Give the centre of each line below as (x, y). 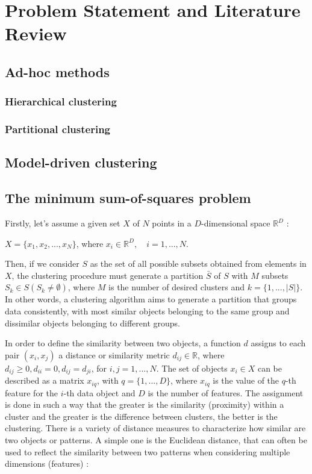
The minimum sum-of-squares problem (128, 198)
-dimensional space (236, 223)
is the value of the (246, 380)
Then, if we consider (42, 264)
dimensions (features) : (47, 463)
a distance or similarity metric (114, 354)
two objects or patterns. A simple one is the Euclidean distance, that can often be (156, 440)
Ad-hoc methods (57, 71)
